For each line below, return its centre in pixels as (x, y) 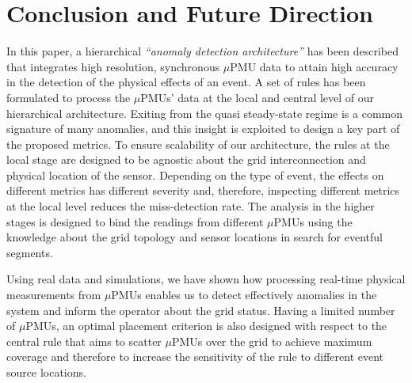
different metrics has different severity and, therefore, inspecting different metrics (203, 190)
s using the (326, 221)
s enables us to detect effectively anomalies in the (257, 295)
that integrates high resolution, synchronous (113, 66)
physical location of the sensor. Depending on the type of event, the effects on (195, 174)
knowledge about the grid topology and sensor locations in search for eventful (195, 237)
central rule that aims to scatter (84, 341)
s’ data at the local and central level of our (271, 97)
